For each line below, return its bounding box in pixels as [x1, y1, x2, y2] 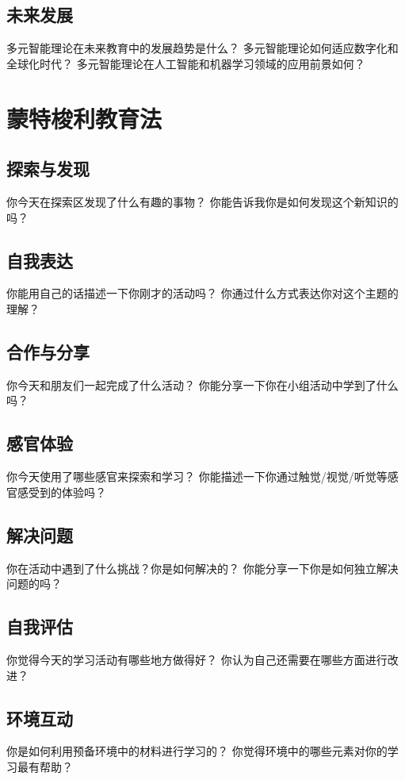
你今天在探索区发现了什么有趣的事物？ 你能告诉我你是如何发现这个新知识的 [6, 193, 399, 209]
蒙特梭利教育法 [6, 102, 162, 134]
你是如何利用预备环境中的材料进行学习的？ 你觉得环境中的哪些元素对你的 [6, 743, 388, 759]
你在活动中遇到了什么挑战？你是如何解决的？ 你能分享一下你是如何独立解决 [6, 559, 399, 576]
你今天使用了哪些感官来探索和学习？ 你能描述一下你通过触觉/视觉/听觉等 [6, 468, 388, 485]
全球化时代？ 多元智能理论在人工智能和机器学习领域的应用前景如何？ [6, 55, 365, 71]
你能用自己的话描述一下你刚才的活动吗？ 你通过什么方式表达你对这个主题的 [6, 285, 399, 302]
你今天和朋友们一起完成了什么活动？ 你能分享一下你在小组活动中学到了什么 [6, 376, 399, 393]
